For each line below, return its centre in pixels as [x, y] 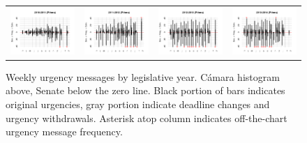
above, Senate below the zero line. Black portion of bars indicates [145, 90]
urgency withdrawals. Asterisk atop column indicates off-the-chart [147, 118]
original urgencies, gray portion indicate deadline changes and [138, 104]
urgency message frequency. [64, 131]
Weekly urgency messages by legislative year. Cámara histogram [143, 76]
